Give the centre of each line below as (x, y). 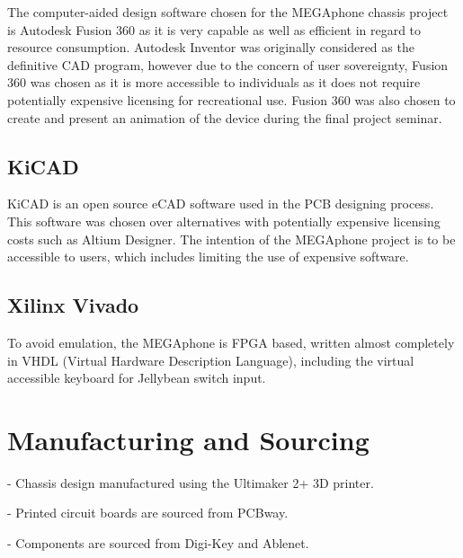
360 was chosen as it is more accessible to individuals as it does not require (214, 82)
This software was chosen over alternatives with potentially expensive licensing (224, 221)
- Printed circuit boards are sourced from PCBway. (148, 513)
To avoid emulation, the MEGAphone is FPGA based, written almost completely (231, 342)
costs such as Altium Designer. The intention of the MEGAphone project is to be (231, 239)
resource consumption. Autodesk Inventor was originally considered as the (211, 47)
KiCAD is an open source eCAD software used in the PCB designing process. (221, 204)
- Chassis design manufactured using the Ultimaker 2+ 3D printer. (191, 482)
